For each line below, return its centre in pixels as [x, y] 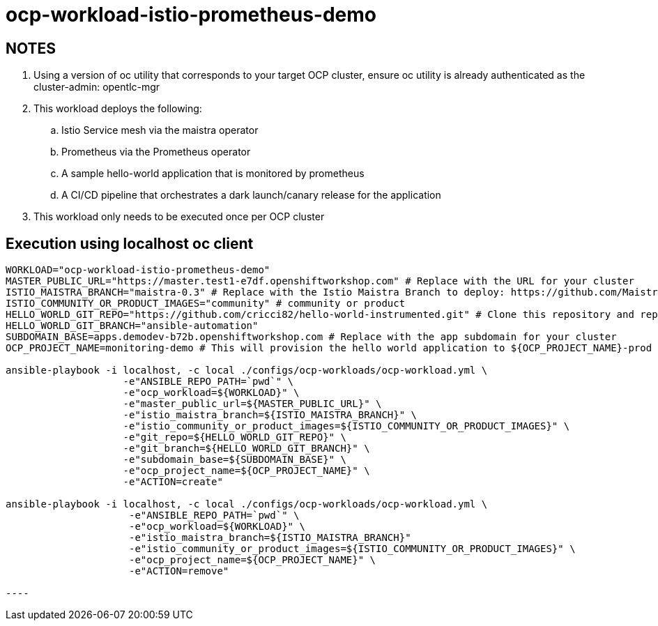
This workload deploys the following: [118, 109]
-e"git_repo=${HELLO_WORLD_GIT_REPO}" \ [235, 437]
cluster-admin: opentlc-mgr [97, 87]
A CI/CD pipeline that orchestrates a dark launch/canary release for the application [251, 195]
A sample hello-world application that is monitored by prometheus [213, 174]
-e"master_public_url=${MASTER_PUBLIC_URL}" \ [252, 404]
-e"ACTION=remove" [179, 571]
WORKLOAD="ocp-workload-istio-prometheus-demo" [138, 270]
